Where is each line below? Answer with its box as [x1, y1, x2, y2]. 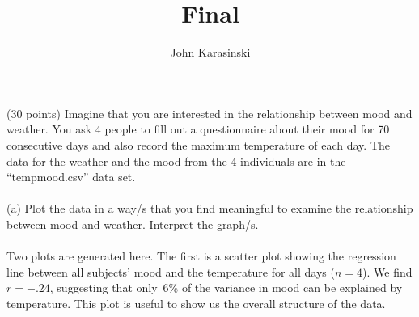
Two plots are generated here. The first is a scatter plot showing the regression [6, 247, 396, 264]
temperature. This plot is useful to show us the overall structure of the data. [6, 294, 386, 311]
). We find [362, 263, 413, 280]
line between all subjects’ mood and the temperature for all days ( [6, 263, 335, 280]
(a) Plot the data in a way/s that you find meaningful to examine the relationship [6, 200, 413, 217]
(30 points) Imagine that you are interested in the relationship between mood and [6, 104, 413, 121]
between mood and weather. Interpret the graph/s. [6, 215, 259, 232]
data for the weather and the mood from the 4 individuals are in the [6, 152, 346, 169]
